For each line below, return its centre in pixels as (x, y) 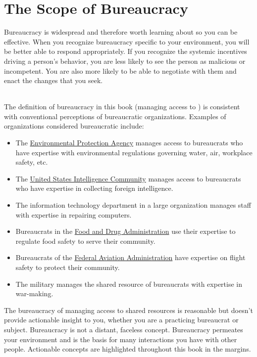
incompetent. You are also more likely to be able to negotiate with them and (120, 70)
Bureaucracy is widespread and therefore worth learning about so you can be (121, 32)
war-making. (34, 293)
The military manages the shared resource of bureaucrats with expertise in (129, 284)
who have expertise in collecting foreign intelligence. (94, 188)
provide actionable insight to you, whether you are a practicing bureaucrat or (121, 320)
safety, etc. (32, 162)
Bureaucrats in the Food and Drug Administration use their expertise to (126, 231)
